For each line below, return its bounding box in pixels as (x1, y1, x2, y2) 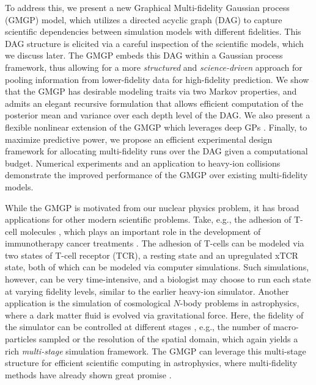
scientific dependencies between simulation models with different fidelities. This (5, 25, 301, 38)
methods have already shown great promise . (5, 368, 172, 381)
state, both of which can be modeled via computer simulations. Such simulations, (5, 261, 309, 273)
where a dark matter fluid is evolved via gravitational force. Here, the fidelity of (5, 308, 304, 321)
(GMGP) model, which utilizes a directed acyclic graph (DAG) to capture (5, 13, 282, 26)
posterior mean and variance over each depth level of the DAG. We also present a (5, 109, 310, 121)
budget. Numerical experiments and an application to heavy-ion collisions (5, 156, 281, 169)
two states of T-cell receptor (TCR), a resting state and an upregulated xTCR (5, 248, 298, 261)
